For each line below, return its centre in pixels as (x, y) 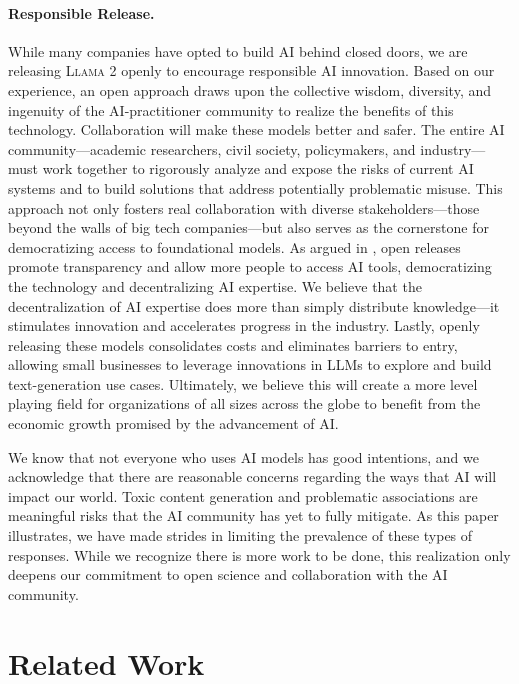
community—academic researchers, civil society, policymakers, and (212, 148)
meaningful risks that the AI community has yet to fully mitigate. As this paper (253, 515)
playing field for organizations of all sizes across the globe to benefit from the (244, 403)
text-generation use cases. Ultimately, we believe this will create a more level (243, 383)
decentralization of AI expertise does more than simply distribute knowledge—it (254, 305)
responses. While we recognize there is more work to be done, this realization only (259, 554)
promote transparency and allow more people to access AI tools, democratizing (250, 266)
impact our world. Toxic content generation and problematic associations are (243, 495)
